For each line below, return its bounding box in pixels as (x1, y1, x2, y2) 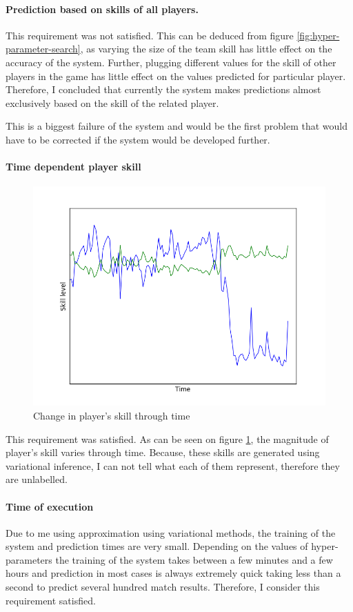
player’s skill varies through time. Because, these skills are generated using (6, 445, 320, 460)
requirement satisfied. (6, 593, 96, 607)
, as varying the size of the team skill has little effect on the (80, 41, 332, 56)
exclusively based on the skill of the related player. (6, 95, 219, 110)
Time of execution (6, 499, 94, 513)
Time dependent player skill (6, 159, 141, 174)
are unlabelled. (6, 472, 68, 486)
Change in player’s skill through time (33, 408, 190, 422)
